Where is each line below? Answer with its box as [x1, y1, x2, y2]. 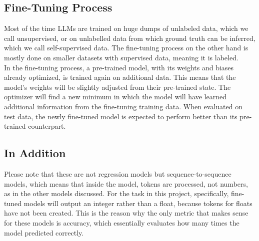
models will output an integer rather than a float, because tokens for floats [23, 198, 252, 208]
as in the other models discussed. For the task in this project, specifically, [4, 188, 229, 199]
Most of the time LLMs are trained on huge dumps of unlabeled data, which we [4, 23, 248, 33]
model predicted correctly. [4, 227, 84, 238]
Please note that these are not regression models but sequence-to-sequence [4, 168, 231, 179]
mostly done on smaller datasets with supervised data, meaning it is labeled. [4, 52, 238, 62]
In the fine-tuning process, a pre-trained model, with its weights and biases [4, 62, 234, 72]
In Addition [4, 145, 66, 161]
